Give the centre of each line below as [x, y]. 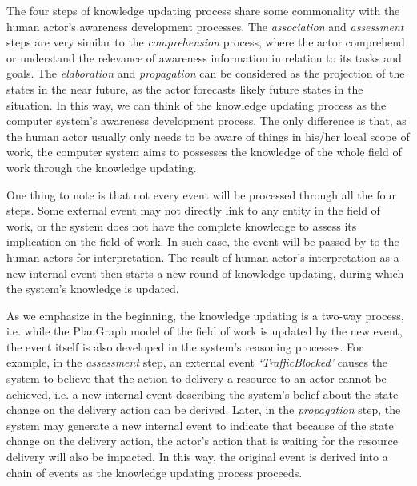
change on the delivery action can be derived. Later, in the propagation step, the [204, 410]
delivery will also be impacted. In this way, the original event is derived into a [197, 457]
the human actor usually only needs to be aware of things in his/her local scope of [208, 136]
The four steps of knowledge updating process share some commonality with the [203, 10]
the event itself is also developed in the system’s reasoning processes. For [185, 346]
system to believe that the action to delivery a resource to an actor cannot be [196, 378]
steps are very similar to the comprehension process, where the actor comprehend [206, 42]
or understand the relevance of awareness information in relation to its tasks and [204, 57]
